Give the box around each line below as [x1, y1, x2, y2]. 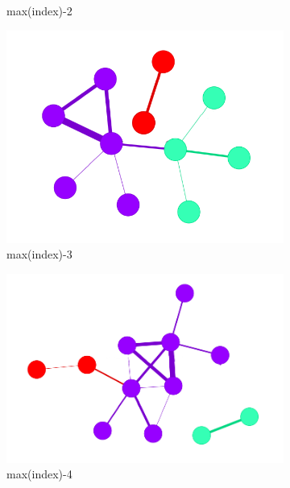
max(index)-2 [6, 2, 72, 19]
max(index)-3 [6, 246, 72, 263]
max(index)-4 [6, 465, 72, 482]
